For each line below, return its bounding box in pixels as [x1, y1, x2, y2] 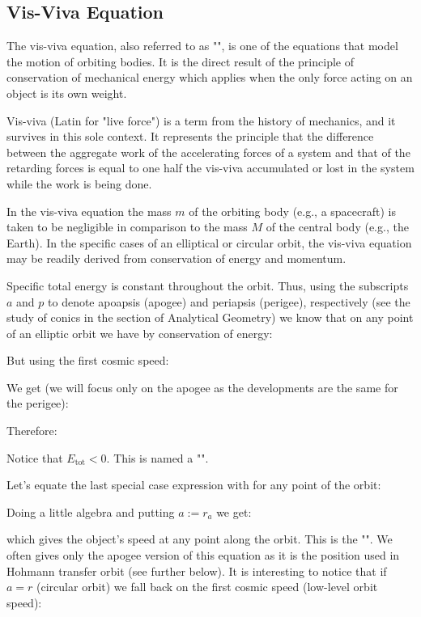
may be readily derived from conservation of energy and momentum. [6, 250, 347, 267]
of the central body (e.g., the [266, 218, 409, 235]
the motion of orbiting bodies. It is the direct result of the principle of [6, 53, 354, 70]
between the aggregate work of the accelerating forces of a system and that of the [6, 143, 410, 160]
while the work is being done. [6, 175, 152, 192]
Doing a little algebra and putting [6, 503, 175, 520]
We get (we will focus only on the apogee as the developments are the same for [6, 378, 398, 395]
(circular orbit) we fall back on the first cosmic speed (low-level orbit [36, 578, 378, 595]
